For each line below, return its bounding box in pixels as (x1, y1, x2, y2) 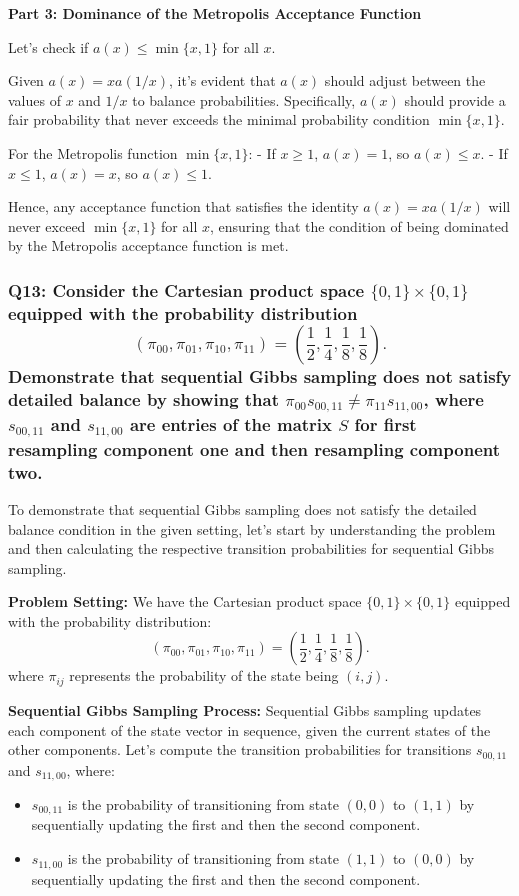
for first (354, 411, 417, 436)
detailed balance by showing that (8, 386, 280, 411)
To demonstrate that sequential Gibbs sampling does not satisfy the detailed (8, 498, 477, 519)
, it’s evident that (169, 70, 276, 91)
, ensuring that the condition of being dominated (209, 215, 509, 236)
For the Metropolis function (8, 142, 178, 163)
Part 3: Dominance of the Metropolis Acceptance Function (8, 3, 422, 23)
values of (8, 89, 61, 110)
